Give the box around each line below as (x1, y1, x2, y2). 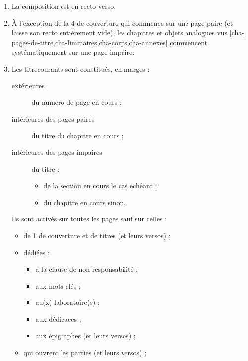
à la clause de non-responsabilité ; (35, 264, 138, 274)
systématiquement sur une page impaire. (11, 47, 135, 57)
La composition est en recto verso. (11, 1, 116, 11)
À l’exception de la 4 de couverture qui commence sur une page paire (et (11, 17, 233, 28)
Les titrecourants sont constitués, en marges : (11, 63, 150, 73)
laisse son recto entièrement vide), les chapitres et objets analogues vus (11, 27, 228, 38)
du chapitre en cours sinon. (43, 197, 126, 207)
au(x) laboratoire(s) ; (35, 297, 100, 307)
